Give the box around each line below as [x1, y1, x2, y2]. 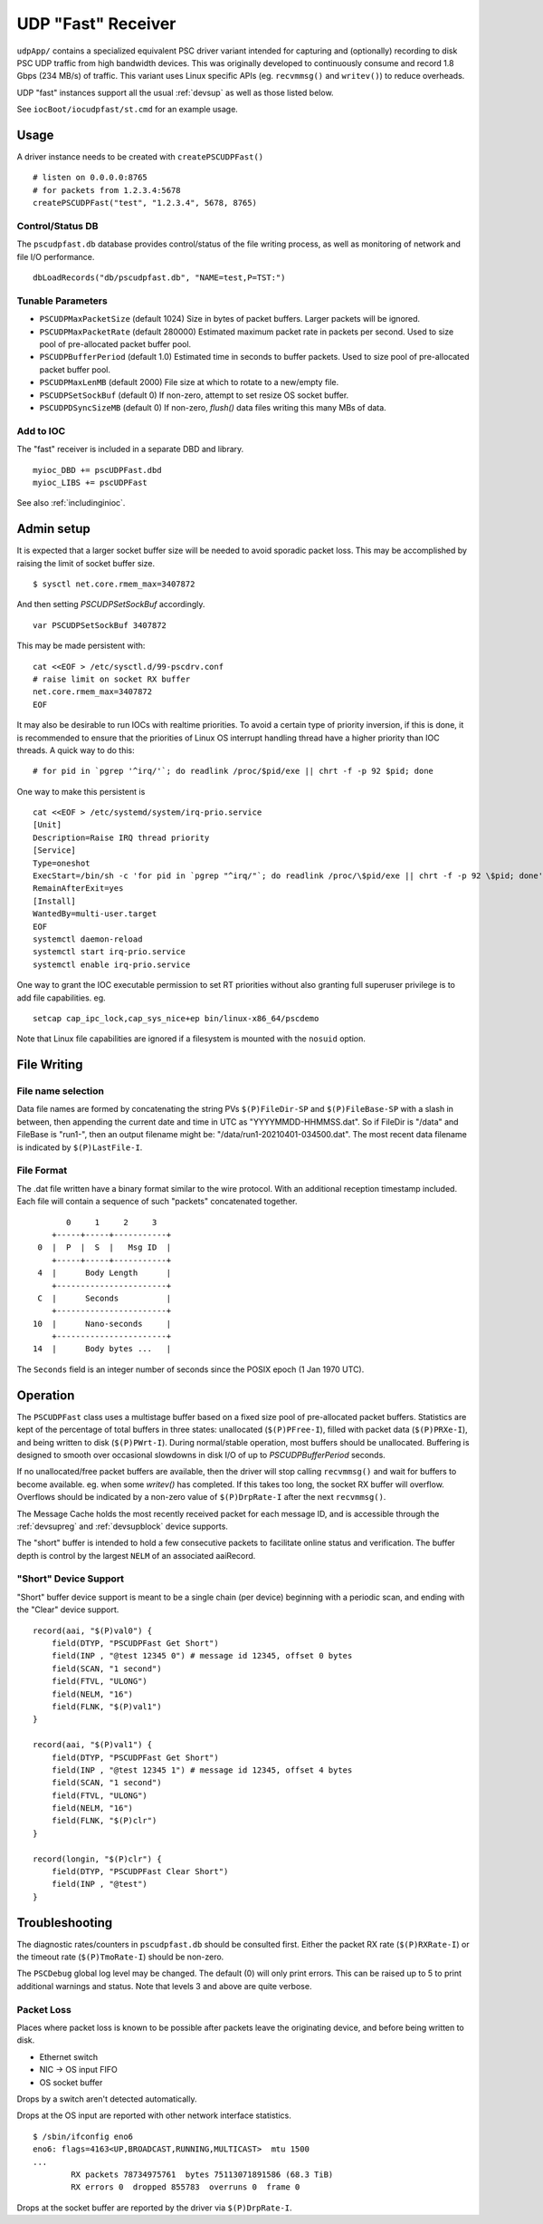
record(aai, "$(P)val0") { [33, 1625, 153, 1636]
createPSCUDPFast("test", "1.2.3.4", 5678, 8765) [33, 198, 258, 208]
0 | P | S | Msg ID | [37, 1243, 172, 1252]
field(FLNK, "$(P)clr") [51, 1815, 157, 1826]
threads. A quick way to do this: [16, 744, 135, 756]
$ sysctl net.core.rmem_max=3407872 [33, 578, 195, 589]
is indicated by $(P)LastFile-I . [16, 1142, 143, 1153]
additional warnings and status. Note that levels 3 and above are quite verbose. [16, 1980, 312, 1991]
